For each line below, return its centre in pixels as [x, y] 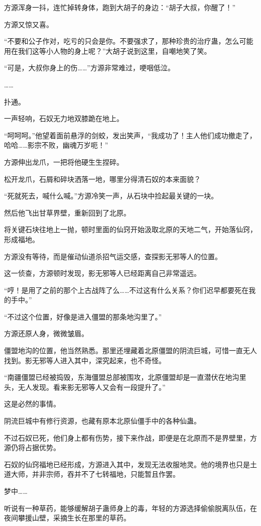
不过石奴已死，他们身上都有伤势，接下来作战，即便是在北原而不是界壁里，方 [130, 437]
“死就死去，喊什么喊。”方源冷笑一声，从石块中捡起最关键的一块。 [111, 196]
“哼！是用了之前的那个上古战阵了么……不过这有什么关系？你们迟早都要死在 [126, 290]
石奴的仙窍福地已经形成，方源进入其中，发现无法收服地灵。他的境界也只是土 [130, 464]
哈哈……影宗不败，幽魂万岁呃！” [56, 145]
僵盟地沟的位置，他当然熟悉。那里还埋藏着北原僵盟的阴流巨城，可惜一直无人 [130, 350]
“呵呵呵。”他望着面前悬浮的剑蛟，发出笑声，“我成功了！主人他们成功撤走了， [130, 135]
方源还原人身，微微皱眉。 [46, 333]
